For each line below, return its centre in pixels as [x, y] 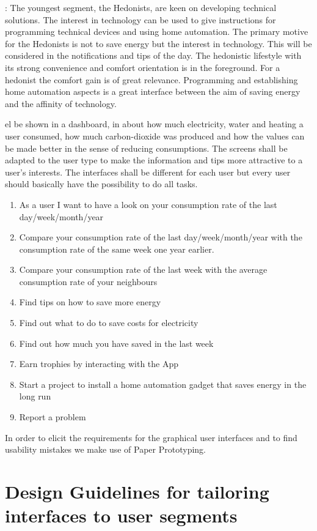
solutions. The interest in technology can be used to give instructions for [140, 19]
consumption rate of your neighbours [88, 281]
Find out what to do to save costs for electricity [109, 323]
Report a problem [53, 417]
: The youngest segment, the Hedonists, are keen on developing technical [141, 7]
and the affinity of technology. [61, 103]
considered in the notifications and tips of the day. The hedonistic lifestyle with [153, 55]
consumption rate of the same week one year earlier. [117, 249]
